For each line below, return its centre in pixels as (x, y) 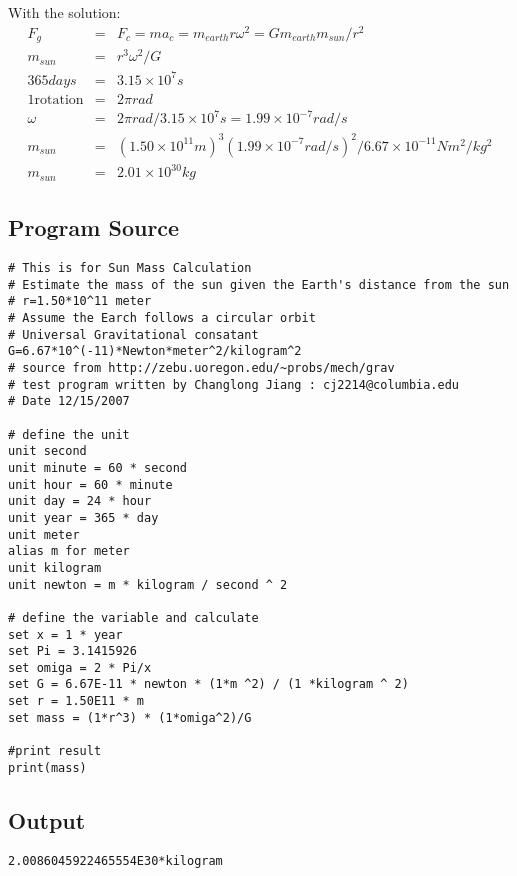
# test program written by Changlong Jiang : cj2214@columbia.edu (234, 384)
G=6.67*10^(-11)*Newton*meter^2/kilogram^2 (155, 351)
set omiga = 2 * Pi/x (80, 667)
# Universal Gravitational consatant (133, 334)
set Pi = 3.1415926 (72, 651)
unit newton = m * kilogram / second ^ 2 (148, 584)
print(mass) (47, 767)
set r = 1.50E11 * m (76, 701)
